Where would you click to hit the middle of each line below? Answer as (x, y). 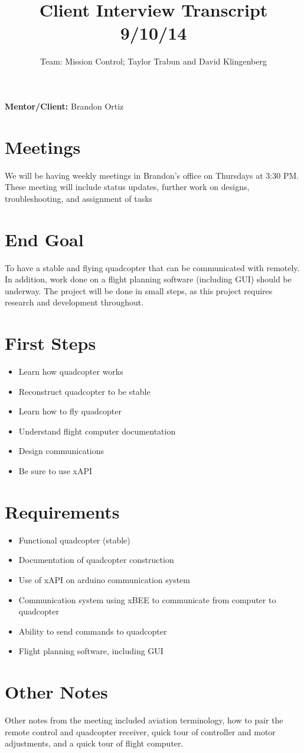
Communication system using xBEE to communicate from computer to (147, 599)
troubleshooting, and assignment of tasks (79, 198)
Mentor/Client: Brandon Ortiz (64, 106)
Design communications (61, 451)
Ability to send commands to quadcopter (93, 631)
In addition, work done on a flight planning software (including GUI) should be (148, 279)
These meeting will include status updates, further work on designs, (127, 187)
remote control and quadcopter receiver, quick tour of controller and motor (140, 731)
